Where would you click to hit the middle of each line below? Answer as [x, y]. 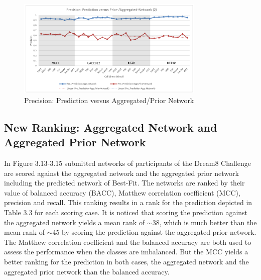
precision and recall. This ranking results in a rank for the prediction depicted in [128, 202]
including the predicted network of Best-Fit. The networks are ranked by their [124, 183]
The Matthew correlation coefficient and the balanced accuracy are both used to [128, 242]
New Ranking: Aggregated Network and [111, 127]
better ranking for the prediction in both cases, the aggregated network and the [126, 261]
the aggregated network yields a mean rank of [75, 222]
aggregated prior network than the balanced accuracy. [87, 271]
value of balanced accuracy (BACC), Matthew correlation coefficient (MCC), [122, 192]
